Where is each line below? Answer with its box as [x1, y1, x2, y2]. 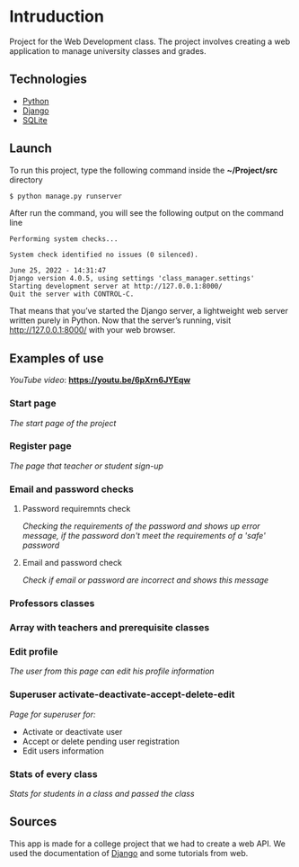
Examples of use [9, 351, 104, 366]
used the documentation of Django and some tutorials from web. [9, 847, 249, 858]
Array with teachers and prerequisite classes [9, 621, 210, 633]
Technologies [9, 72, 88, 87]
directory [9, 174, 43, 185]
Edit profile [9, 645, 58, 657]
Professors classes [9, 597, 95, 610]
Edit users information [22, 745, 105, 756]
